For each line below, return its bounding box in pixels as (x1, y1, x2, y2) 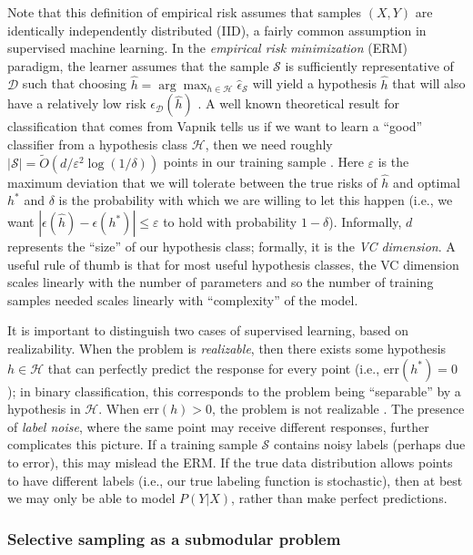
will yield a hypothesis (252, 74, 377, 93)
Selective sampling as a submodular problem (7, 527, 341, 550)
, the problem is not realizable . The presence (212, 399, 465, 418)
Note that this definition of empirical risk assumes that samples (7, 3, 362, 21)
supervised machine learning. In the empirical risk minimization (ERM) (7, 38, 408, 57)
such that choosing (22, 74, 126, 93)
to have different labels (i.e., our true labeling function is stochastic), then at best (7, 470, 463, 489)
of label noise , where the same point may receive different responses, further (7, 416, 429, 436)
